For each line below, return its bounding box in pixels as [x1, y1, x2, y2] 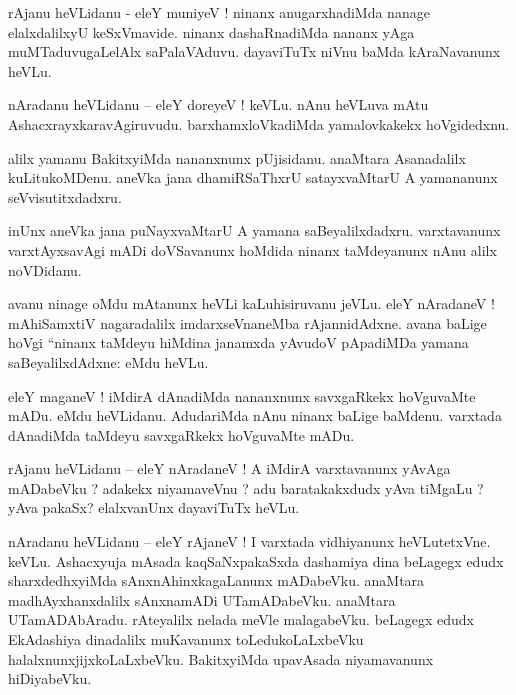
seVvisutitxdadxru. [8, 186, 122, 207]
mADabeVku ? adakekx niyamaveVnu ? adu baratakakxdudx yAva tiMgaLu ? [8, 477, 484, 498]
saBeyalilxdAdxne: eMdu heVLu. [8, 351, 209, 372]
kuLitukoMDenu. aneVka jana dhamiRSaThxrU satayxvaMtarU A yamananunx [8, 167, 498, 188]
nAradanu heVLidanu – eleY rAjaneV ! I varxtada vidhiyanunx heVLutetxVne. [8, 531, 491, 552]
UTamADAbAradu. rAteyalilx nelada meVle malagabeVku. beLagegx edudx [8, 609, 475, 630]
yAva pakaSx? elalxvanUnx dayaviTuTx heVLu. [8, 497, 300, 518]
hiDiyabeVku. [8, 668, 92, 689]
